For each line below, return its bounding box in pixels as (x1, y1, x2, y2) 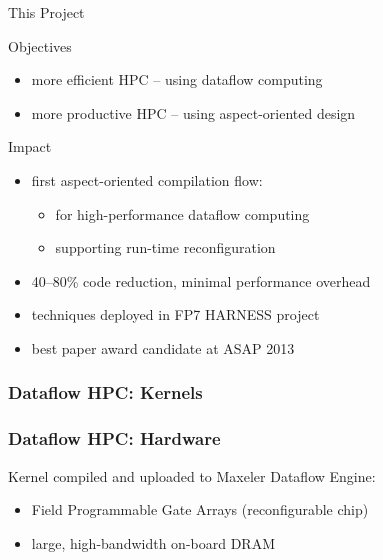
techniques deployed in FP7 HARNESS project (31, 304, 320, 325)
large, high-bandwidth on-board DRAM (31, 532, 275, 553)
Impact (8, 136, 52, 157)
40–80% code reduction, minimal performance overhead (31, 270, 371, 291)
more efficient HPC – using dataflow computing (31, 69, 323, 90)
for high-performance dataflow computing (55, 203, 310, 224)
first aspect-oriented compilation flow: (31, 169, 263, 190)
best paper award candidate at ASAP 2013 (31, 337, 295, 358)
